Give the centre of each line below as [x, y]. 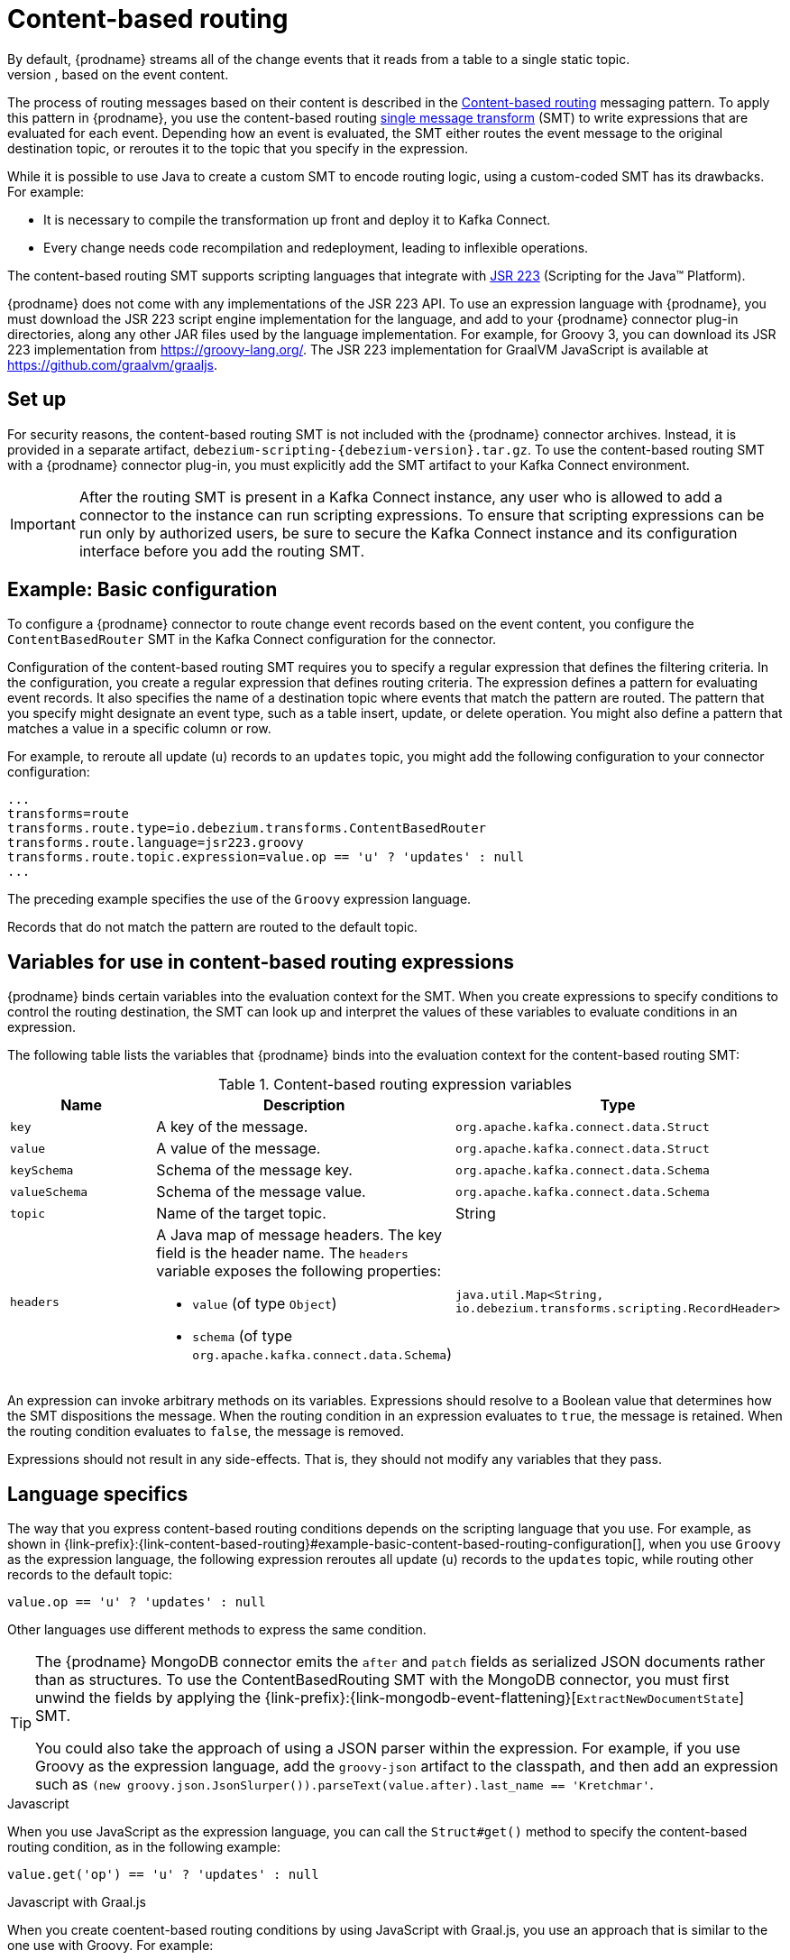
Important [43, 524]
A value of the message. [239, 1149]
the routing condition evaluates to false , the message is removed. [206, 1431]
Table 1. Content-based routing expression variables [395, 1085]
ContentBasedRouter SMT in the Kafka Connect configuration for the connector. [252, 640]
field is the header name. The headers [282, 1253]
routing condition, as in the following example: [144, 1847]
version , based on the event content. [118, 74]
